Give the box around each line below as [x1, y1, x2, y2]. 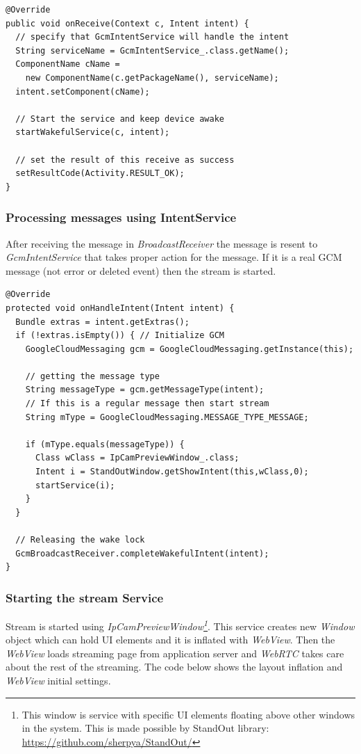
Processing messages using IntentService [6, 209, 237, 226]
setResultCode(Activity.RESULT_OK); [15, 168, 185, 179]
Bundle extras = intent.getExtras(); [15, 316, 190, 327]
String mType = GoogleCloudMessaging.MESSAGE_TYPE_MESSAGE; [25, 412, 309, 422]
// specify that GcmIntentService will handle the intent [15, 32, 289, 42]
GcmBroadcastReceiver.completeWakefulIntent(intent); [15, 548, 269, 559]
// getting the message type [25, 371, 160, 381]
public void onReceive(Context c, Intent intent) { [6, 18, 249, 29]
